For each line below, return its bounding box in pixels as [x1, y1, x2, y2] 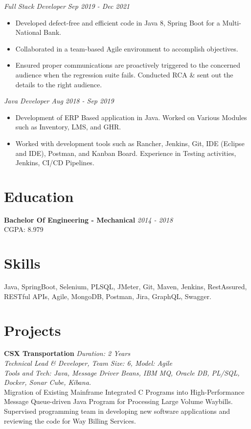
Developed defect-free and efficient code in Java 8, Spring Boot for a [15, 17, 220, 27]
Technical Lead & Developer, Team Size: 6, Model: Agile [4, 358, 172, 368]
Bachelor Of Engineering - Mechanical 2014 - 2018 [4, 214, 173, 225]
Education [4, 186, 74, 206]
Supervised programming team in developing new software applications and [4, 406, 230, 416]
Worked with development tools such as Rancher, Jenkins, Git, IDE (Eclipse [15, 138, 245, 148]
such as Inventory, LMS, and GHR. [15, 122, 121, 132]
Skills [4, 253, 41, 273]
